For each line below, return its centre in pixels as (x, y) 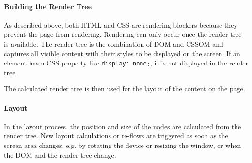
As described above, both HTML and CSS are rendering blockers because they (121, 24)
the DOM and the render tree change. (60, 155)
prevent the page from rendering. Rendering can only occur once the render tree (123, 34)
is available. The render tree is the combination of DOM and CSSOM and (114, 43)
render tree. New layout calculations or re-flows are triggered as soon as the (116, 136)
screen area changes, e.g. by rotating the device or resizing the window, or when (123, 145)
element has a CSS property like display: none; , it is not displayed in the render (126, 63)
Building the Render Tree (48, 6)
